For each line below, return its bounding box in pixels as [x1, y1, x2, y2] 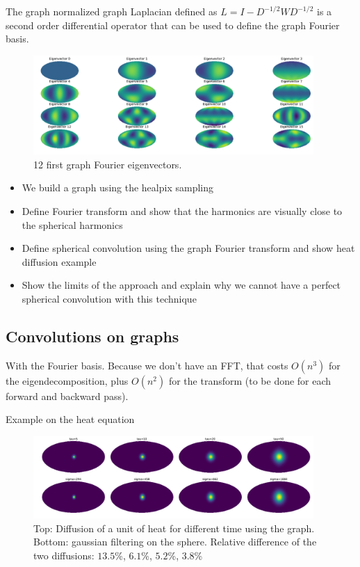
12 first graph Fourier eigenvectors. [33, 157, 182, 171]
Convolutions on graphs [6, 325, 179, 346]
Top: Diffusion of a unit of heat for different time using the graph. [33, 520, 315, 535]
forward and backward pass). [6, 388, 129, 403]
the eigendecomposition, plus [6, 373, 129, 388]
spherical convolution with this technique [22, 291, 197, 305]
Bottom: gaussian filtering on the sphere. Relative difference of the [33, 534, 317, 549]
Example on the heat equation [6, 412, 135, 426]
